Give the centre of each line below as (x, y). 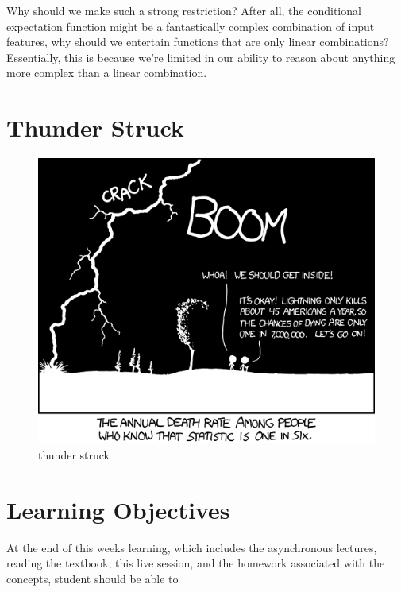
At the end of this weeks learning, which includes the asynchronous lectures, (192, 547)
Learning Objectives (118, 509)
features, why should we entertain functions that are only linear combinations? (198, 42)
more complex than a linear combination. (107, 73)
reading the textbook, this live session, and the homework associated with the (196, 563)
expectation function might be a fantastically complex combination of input (191, 26)
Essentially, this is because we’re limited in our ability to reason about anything (201, 57)
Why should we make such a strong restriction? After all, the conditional (184, 10)
